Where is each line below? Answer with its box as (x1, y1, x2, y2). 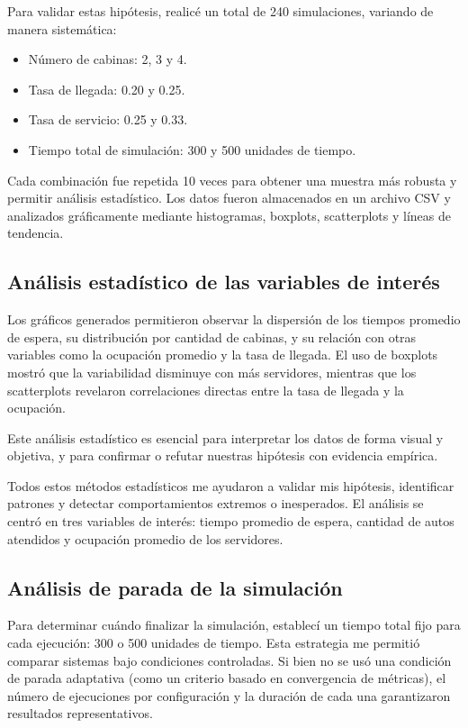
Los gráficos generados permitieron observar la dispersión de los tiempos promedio (7, 310, 461, 329)
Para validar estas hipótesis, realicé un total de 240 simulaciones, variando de (7, 2, 434, 20)
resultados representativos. (7, 704, 153, 723)
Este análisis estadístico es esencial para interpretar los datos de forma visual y (7, 428, 444, 447)
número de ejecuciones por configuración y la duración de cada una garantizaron (7, 686, 451, 705)
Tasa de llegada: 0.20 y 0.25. (28, 79, 185, 98)
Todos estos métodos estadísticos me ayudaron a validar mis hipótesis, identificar (7, 476, 454, 495)
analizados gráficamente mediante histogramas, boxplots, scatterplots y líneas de (7, 205, 451, 224)
